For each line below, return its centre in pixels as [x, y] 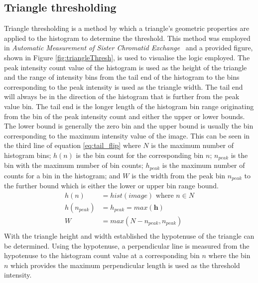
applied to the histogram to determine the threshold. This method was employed [127, 38]
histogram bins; [28, 155]
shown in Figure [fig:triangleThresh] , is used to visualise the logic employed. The [127, 57]
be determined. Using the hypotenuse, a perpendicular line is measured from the [127, 245]
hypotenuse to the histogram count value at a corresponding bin [102, 255]
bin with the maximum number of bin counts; [74, 165]
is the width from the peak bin [179, 175]
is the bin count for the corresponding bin [140, 155]
